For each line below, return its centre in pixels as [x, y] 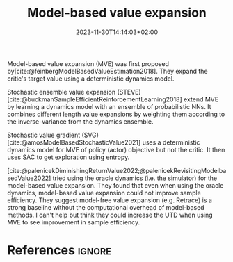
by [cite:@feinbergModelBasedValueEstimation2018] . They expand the [107, 71]
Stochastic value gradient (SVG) [53, 135]
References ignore [59, 251]
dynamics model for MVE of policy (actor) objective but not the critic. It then [116, 149]
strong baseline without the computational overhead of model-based [106, 207]
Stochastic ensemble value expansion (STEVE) [74, 92]
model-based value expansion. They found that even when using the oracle [115, 185]
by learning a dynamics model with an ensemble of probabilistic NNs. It [109, 106]
